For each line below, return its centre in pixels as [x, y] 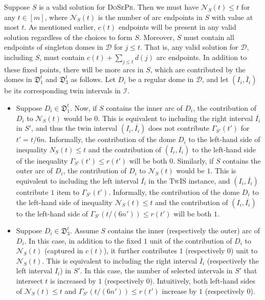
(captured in [64, 251]
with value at [232, 17]
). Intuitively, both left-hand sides [203, 281]
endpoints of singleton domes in [54, 47]
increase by [179, 291]
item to [68, 192]
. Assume [84, 231]
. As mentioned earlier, [60, 27]
